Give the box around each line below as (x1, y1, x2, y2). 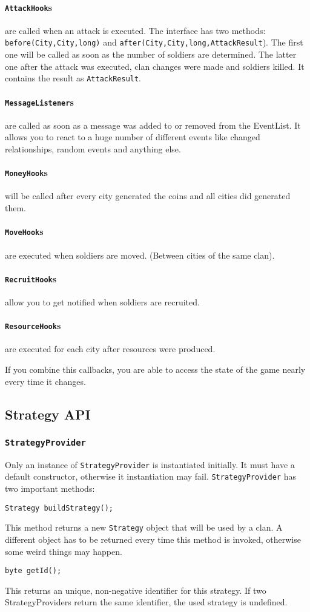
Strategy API (5, 404, 91, 423)
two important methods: (5, 482, 95, 495)
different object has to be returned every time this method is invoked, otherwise (5, 532, 301, 545)
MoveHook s (5, 225, 44, 238)
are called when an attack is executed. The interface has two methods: (5, 24, 266, 36)
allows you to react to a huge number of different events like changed (5, 131, 260, 143)
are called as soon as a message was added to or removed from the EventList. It (5, 118, 301, 131)
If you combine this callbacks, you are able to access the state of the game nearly (5, 363, 306, 375)
